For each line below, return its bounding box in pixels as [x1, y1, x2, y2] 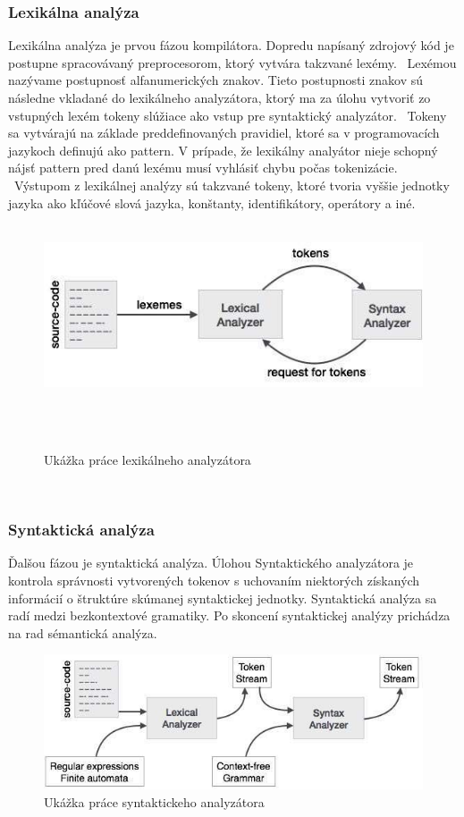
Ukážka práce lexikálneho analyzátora [44, 451, 251, 469]
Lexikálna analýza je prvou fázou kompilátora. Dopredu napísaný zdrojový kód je [8, 36, 454, 55]
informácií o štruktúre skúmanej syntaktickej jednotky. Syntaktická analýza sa [8, 588, 437, 607]
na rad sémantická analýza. [8, 623, 157, 642]
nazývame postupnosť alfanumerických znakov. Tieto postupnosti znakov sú [8, 71, 423, 89]
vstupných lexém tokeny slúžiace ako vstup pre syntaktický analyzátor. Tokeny [8, 105, 447, 124]
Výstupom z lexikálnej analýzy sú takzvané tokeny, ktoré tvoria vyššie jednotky [13, 175, 450, 194]
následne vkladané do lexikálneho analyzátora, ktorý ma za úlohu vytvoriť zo [8, 88, 431, 106]
